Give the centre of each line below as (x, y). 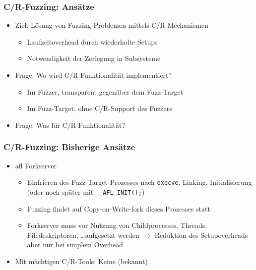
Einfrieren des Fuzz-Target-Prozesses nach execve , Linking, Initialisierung (139, 182)
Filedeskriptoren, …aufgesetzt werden (83, 235)
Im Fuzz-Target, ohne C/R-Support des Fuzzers (99, 108)
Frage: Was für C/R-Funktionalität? (70, 125)
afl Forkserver (36, 165)
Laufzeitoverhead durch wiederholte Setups (92, 41)
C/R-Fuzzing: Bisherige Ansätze (69, 147)
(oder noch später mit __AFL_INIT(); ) (86, 191)
